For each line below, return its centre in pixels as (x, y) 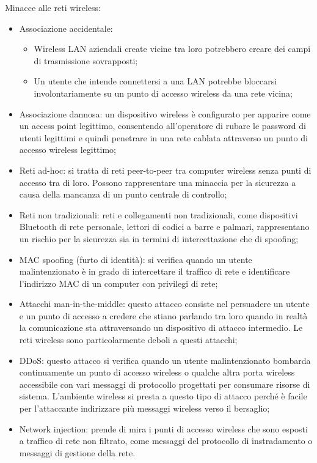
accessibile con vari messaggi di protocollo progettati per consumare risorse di (165, 384)
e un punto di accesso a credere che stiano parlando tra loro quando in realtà (163, 315)
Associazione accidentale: (66, 28)
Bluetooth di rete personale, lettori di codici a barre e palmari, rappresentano (164, 227)
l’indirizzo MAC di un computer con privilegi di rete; (118, 283)
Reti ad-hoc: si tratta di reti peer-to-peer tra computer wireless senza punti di (165, 170)
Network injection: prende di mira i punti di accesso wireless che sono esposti (163, 428)
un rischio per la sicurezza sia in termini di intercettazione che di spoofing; (159, 238)
